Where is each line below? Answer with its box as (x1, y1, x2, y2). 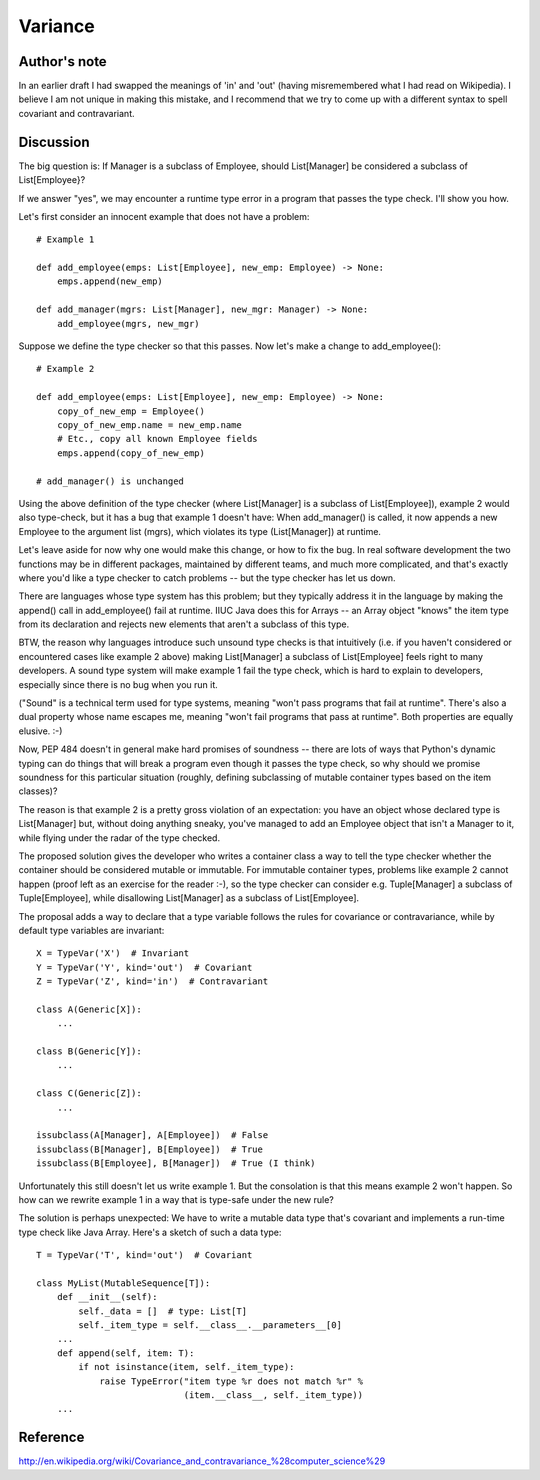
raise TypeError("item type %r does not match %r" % (99, 1375, 364, 1387)
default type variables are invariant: (18, 924, 165, 936)
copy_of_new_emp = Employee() (56, 405, 205, 417)
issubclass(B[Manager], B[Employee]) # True (36, 1143, 264, 1155)
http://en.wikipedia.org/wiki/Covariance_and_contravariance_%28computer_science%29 (18, 1455, 386, 1467)
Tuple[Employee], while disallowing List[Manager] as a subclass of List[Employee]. (18, 892, 360, 904)
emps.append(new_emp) (56, 276, 164, 287)
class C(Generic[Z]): (36, 1088, 142, 1099)
